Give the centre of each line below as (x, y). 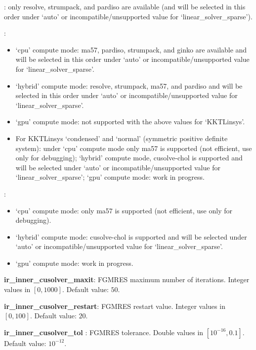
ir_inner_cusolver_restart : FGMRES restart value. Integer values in (115, 306)
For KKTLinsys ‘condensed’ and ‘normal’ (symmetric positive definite (122, 138)
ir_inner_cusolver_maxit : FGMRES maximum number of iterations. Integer (127, 279)
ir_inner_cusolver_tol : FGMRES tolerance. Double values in (104, 332)
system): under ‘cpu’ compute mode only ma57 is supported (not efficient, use (134, 148)
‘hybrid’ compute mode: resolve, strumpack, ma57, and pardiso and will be (129, 85)
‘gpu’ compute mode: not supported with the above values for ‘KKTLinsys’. (130, 122)
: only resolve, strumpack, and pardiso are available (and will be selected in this (125, 6)
